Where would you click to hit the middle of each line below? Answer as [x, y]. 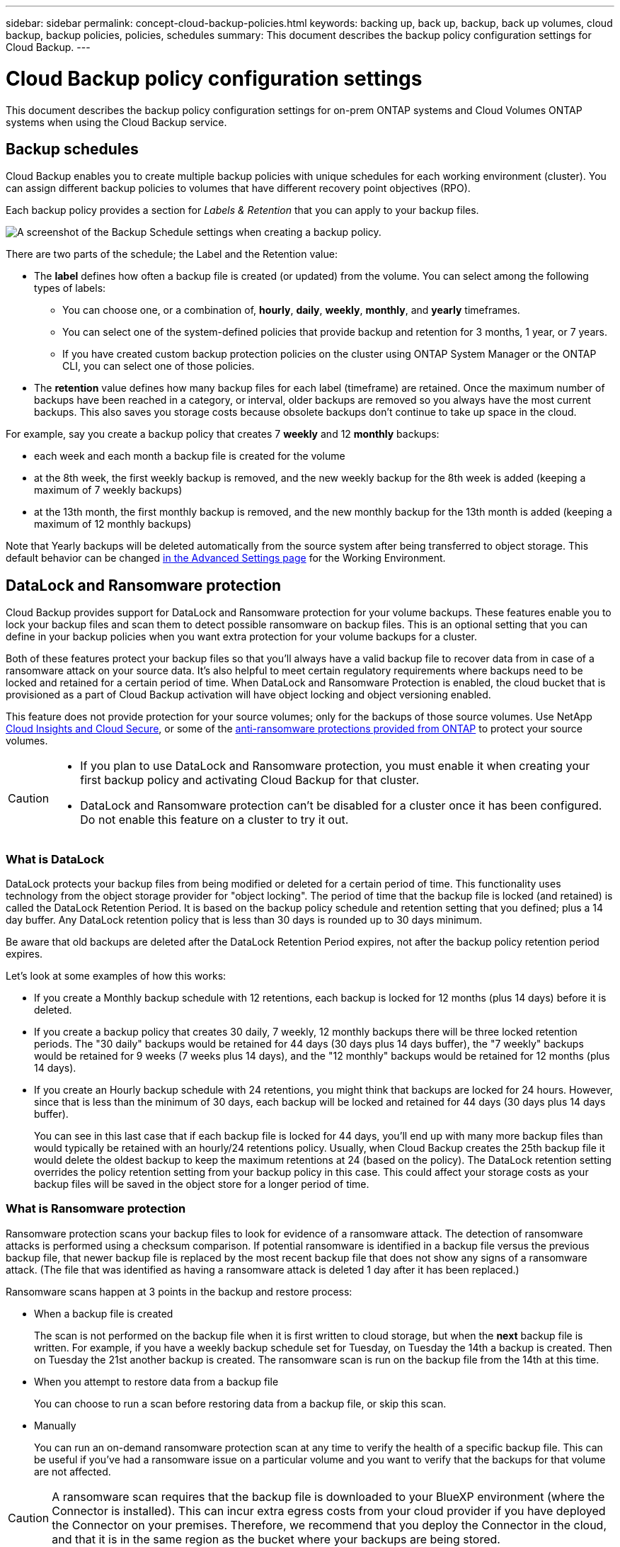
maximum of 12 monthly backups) [113, 524]
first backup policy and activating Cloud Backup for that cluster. [250, 780]
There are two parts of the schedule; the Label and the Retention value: [172, 254]
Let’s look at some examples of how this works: [116, 975]
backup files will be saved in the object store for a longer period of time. [202, 1184]
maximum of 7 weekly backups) [108, 490]
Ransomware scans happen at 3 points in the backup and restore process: [179, 1291]
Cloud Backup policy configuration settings [214, 78]
